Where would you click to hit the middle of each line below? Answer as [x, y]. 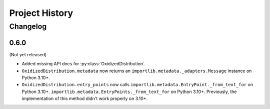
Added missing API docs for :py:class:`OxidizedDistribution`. [84, 64]
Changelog [28, 26]
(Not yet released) [28, 54]
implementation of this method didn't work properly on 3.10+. [85, 99]
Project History [41, 13]
